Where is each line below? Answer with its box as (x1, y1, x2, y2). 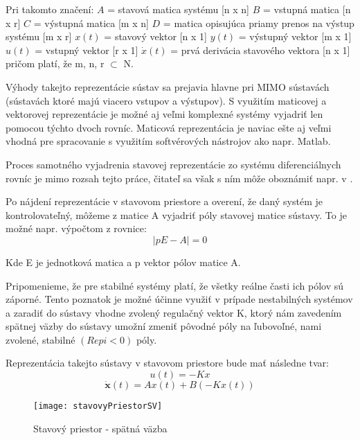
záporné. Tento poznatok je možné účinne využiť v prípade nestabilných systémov (6, 292, 353, 306)
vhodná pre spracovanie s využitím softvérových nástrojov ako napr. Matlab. (6, 134, 331, 148)
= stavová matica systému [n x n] (107, 2, 249, 16)
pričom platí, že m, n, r (6, 56, 105, 71)
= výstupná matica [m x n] (33, 15, 149, 30)
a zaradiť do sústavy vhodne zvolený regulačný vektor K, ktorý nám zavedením (6, 305, 342, 319)
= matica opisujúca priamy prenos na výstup (163, 15, 354, 30)
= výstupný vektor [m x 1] (238, 29, 352, 44)
